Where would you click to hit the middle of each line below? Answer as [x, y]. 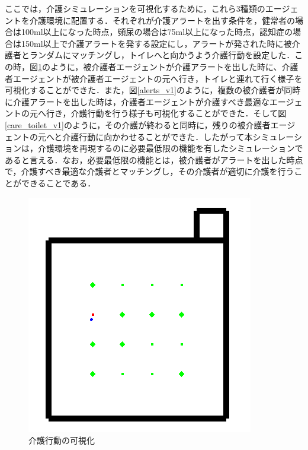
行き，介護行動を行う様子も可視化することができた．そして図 [166, 113]
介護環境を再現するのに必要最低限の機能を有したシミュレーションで [170, 148]
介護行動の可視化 [62, 440]
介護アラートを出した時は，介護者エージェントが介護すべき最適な [141, 101]
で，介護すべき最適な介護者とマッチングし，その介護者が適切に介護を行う [150, 171]
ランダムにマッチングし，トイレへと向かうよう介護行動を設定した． [162, 55]
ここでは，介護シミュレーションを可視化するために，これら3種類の [135, 8]
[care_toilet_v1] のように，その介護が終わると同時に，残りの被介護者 [138, 124]
